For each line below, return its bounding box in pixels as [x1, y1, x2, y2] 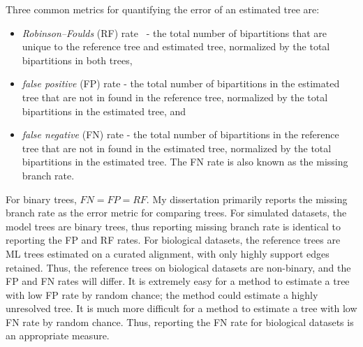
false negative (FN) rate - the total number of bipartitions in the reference [22, 127, 339, 142]
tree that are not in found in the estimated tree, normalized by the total [22, 140, 332, 155]
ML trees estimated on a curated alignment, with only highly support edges [6, 246, 329, 260]
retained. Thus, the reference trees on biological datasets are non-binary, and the [6, 260, 351, 274]
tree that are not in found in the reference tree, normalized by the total [22, 89, 328, 104]
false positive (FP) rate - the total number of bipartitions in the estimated [22, 76, 340, 91]
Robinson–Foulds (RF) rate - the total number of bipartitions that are [22, 25, 327, 40]
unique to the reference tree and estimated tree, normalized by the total [22, 39, 330, 54]
